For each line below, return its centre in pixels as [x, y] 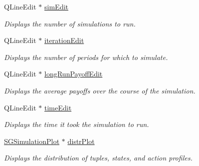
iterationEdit [64, 40]
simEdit [56, 6]
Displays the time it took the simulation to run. [77, 124]
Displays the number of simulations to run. [70, 23]
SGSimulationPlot [32, 141]
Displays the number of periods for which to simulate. [86, 57]
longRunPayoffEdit [73, 74]
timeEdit [58, 107]
